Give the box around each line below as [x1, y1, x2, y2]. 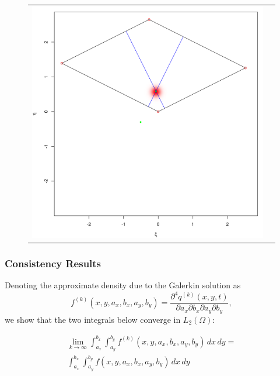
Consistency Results [5, 256, 101, 270]
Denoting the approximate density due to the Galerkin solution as [5, 279, 241, 291]
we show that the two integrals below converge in [5, 313, 181, 325]
